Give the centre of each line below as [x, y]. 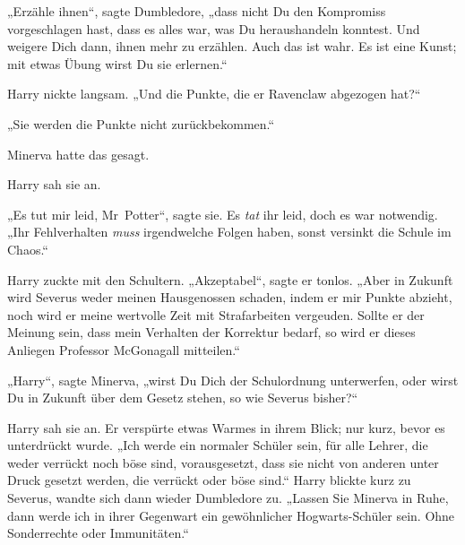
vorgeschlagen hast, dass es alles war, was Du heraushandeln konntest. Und [214, 28]
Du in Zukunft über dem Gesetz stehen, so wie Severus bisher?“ [183, 398]
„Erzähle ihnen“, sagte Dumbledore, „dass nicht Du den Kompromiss [197, 11]
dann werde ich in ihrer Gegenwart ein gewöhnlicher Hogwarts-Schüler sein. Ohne [231, 515]
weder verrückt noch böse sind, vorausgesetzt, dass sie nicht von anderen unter [223, 462]
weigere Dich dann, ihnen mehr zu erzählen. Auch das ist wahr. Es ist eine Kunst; [232, 46]
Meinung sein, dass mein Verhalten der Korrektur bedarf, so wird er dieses [211, 332]
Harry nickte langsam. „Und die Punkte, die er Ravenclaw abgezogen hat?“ [214, 94]
